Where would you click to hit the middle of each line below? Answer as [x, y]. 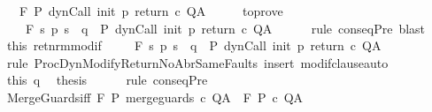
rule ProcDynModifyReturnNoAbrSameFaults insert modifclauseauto [197, 62]
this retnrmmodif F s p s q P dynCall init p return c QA [194, 45]
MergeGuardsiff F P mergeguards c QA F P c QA [155, 97]
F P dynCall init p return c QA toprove [151, 11]
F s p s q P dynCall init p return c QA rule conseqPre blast [225, 28]
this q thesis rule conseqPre [107, 80]
